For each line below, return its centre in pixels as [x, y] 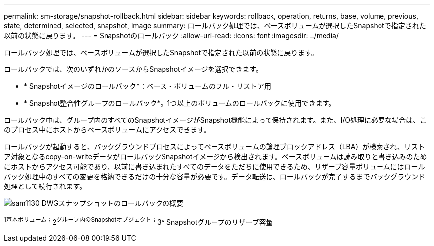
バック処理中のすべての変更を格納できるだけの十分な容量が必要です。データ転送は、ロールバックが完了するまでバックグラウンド [215, 176]
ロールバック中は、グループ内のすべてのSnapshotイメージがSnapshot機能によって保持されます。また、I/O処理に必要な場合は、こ [215, 120]
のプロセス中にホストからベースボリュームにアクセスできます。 [107, 130]
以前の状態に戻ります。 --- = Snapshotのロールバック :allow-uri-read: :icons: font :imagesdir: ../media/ [171, 35]
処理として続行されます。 [45, 186]
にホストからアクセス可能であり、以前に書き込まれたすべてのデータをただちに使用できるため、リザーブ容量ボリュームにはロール [215, 166]
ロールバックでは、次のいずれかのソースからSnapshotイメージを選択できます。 [133, 69]
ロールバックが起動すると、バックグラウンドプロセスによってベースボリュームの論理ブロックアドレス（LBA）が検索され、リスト [215, 147]
